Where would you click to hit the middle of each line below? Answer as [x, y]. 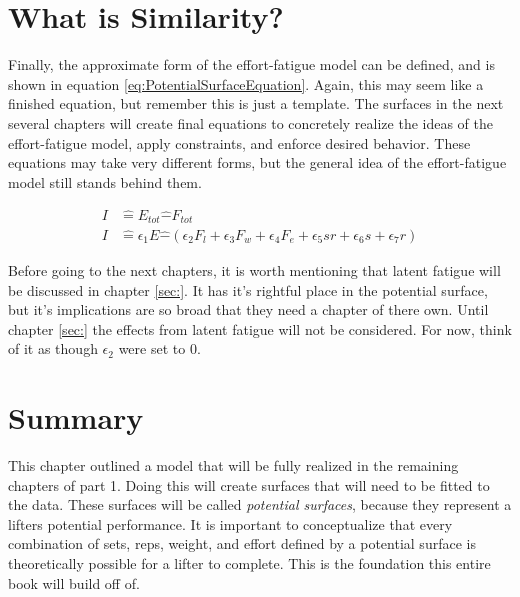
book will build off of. [74, 582]
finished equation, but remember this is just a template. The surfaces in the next [256, 103]
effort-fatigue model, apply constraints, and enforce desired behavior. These [239, 142]
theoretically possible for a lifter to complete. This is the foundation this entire [249, 563]
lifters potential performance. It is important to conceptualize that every [230, 523]
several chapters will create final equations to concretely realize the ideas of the [251, 122]
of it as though [53, 348]
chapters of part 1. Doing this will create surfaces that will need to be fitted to [249, 484]
